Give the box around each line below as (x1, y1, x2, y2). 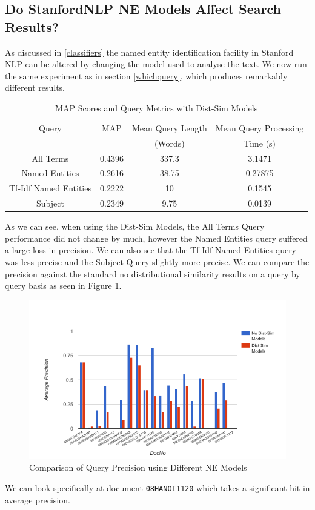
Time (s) (244, 136, 276, 149)
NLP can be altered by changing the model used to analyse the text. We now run (5, 58, 307, 70)
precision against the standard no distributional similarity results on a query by (5, 267, 300, 280)
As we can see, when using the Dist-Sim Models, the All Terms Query (5, 220, 265, 233)
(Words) (154, 136, 185, 149)
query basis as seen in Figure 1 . (5, 279, 122, 292)
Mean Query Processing (215, 121, 304, 134)
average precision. (5, 493, 70, 506)
